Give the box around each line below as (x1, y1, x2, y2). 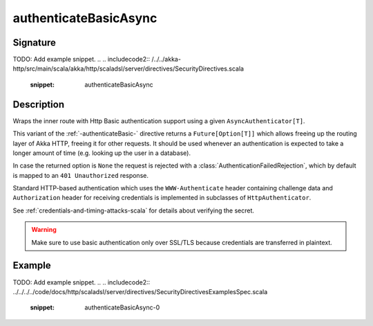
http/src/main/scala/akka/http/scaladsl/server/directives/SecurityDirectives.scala (12, 64, 245, 73)
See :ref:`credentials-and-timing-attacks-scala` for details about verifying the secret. (12, 206, 255, 215)
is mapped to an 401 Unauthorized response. (12, 171, 149, 179)
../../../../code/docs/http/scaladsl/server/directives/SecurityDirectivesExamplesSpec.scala (12, 287, 268, 296)
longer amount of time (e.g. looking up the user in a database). (12, 149, 191, 157)
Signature (12, 37, 57, 48)
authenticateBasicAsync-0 (84, 303, 160, 311)
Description (12, 98, 65, 110)
